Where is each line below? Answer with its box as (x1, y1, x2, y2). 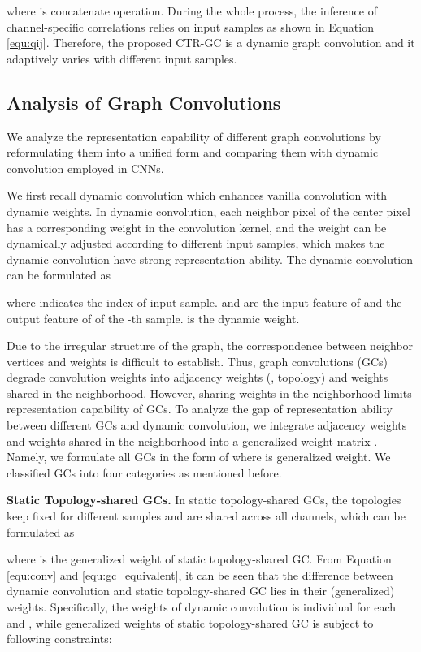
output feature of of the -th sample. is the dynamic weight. (7, 309, 300, 326)
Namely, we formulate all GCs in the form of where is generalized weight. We (7, 448, 391, 465)
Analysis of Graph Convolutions (7, 89, 281, 114)
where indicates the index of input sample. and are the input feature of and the (7, 293, 402, 310)
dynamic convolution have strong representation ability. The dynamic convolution (7, 250, 414, 267)
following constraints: (7, 630, 112, 647)
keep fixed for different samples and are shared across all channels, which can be (7, 507, 406, 525)
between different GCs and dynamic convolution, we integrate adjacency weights (7, 417, 407, 434)
